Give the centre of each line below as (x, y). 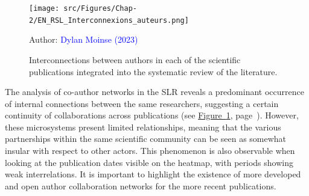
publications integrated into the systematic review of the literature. (153, 71)
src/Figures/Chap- (100, 8)
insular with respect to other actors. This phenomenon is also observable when (150, 151)
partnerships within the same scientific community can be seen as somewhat (146, 139)
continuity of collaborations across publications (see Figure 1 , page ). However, (152, 115)
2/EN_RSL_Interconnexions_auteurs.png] (109, 20)
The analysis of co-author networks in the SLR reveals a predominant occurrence (154, 92)
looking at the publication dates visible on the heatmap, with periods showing (149, 162)
